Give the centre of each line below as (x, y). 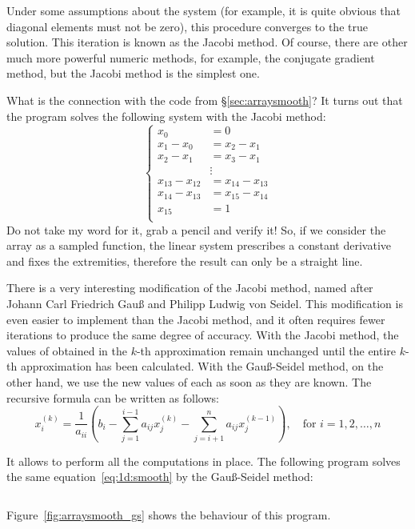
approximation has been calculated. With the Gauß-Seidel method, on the (202, 366)
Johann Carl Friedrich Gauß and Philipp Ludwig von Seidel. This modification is (205, 303)
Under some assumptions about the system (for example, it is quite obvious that (204, 10)
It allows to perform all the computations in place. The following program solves (204, 461)
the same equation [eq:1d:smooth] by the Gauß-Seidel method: (160, 477)
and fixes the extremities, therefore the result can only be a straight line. (185, 260)
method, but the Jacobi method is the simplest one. (133, 73)
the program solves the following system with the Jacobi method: (166, 116)
